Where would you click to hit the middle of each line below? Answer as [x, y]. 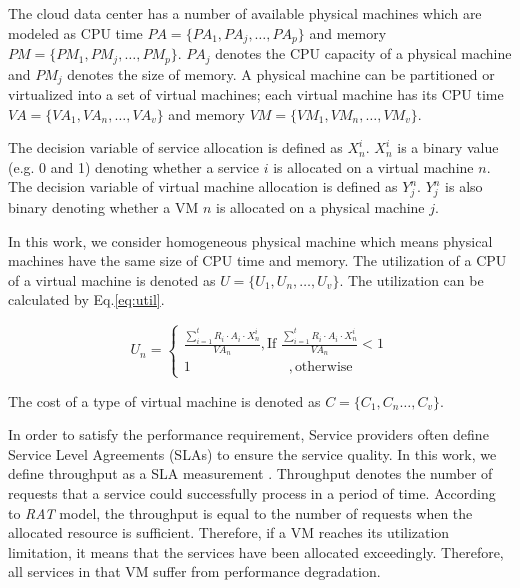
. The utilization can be [411, 279]
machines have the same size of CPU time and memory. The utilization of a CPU [257, 260]
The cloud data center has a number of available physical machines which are [245, 13]
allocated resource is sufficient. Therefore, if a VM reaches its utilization [229, 532]
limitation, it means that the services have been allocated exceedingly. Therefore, [256, 551]
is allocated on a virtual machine [373, 166]
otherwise [323, 367]
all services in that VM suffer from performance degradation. [194, 571]
